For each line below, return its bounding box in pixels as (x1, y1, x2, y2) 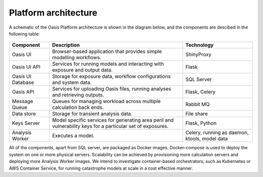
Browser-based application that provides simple (52, 48, 162, 55)
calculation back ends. (52, 104, 104, 111)
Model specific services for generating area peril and (52, 117, 174, 124)
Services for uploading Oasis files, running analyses (52, 86, 171, 92)
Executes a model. (52, 132, 94, 139)
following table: (9, 31, 40, 36)
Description (52, 42, 80, 49)
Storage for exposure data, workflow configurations (52, 73, 171, 80)
